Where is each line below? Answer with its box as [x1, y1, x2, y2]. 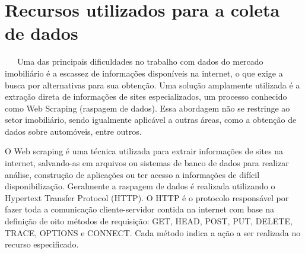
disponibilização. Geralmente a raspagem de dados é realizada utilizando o [5, 180, 275, 192]
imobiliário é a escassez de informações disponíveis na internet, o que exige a [5, 66, 283, 79]
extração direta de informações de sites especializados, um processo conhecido [5, 90, 287, 103]
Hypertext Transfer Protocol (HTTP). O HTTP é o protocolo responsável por [5, 191, 289, 204]
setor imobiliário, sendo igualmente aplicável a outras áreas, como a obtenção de [5, 113, 297, 126]
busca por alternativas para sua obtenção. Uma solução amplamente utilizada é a [5, 78, 300, 91]
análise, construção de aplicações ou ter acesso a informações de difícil [5, 168, 260, 180]
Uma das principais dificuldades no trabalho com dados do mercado [17, 55, 263, 68]
